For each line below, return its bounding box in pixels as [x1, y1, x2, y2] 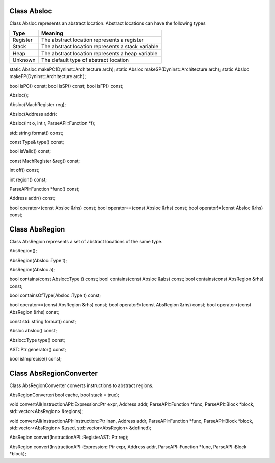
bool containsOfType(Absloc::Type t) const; [9, 292, 101, 298]
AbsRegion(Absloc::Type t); [9, 257, 67, 263]
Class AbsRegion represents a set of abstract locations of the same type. [9, 239, 163, 245]
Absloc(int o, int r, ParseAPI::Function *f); [9, 120, 96, 126]
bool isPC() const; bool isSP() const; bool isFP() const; [9, 83, 124, 89]
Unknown [12, 56, 36, 63]
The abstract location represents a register [41, 36, 144, 43]
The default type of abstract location [41, 56, 129, 63]
